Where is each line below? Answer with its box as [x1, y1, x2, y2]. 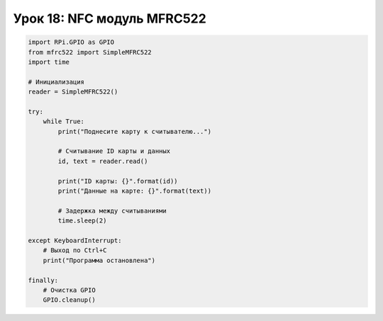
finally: [28, 276, 59, 284]
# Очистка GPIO [43, 286, 96, 294]
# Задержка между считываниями [57, 206, 167, 215]
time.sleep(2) [57, 217, 107, 225]
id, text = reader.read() [57, 157, 148, 165]
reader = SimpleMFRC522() [28, 88, 118, 96]
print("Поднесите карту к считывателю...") [57, 128, 212, 135]
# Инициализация [28, 78, 85, 86]
